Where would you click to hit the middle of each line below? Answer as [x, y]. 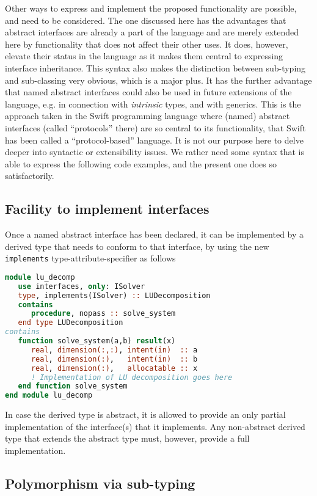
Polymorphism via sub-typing [100, 483]
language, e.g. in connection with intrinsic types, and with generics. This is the [153, 104]
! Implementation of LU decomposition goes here [132, 377]
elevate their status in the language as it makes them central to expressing [144, 56]
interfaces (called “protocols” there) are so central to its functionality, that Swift [155, 127]
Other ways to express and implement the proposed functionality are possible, [151, 8]
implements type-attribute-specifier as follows [90, 258]
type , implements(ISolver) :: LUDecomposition [114, 295]
